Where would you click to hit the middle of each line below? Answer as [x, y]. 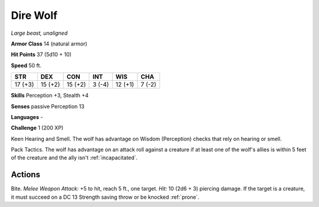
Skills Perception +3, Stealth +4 [50, 96]
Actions [26, 175]
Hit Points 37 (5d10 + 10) [41, 55]
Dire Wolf [34, 15]
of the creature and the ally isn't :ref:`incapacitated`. [74, 158]
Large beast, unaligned [39, 33]
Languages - [27, 117]
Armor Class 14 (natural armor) [49, 44]
